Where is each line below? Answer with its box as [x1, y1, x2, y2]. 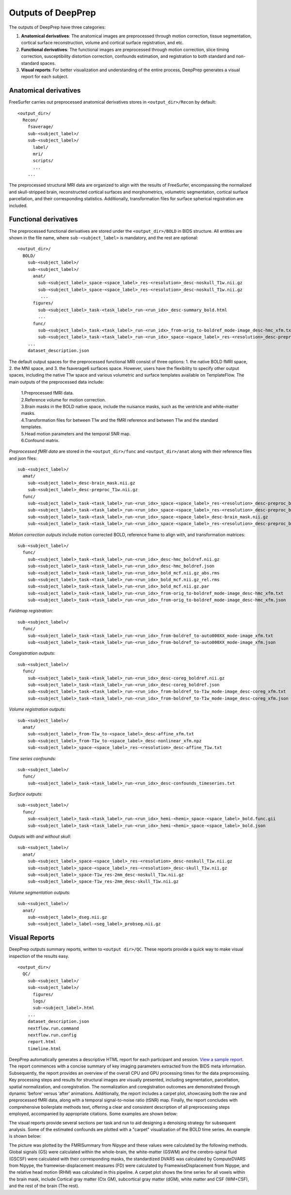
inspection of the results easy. [9, 953, 69, 959]
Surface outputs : [9, 791, 43, 797]
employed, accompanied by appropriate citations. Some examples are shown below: [9, 1111, 178, 1117]
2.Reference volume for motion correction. [21, 397, 106, 402]
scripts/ [32, 158, 54, 163]
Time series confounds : [9, 755, 56, 761]
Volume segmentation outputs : [9, 890, 70, 895]
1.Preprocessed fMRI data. [21, 390, 74, 396]
